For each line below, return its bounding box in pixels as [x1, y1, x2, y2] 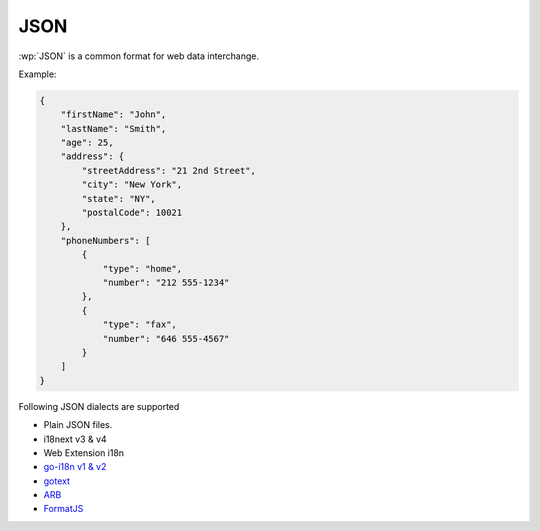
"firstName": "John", [60, 109, 167, 120]
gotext [43, 475, 70, 487]
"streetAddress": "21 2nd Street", [81, 165, 257, 176]
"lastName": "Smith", [60, 123, 167, 134]
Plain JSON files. [43, 419, 113, 431]
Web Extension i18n [43, 446, 125, 459]
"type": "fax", [102, 319, 177, 330]
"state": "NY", [81, 193, 157, 204]
